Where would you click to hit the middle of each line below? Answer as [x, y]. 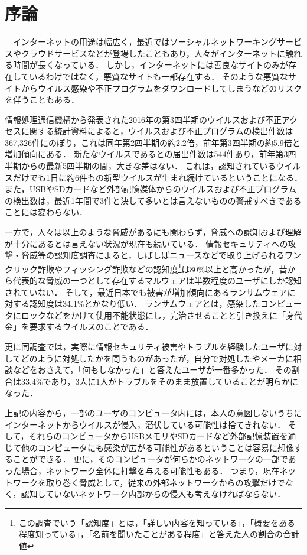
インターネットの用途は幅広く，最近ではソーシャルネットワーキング [145, 42]
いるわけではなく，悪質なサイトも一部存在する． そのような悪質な [159, 76]
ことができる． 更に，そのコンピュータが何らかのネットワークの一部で [150, 459]
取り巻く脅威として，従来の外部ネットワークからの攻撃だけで [165, 482]
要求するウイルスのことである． [91, 327]
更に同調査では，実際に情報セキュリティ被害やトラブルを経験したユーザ [145, 347]
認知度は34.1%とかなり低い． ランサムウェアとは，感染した [145, 304]
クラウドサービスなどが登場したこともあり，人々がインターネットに [153, 53]
